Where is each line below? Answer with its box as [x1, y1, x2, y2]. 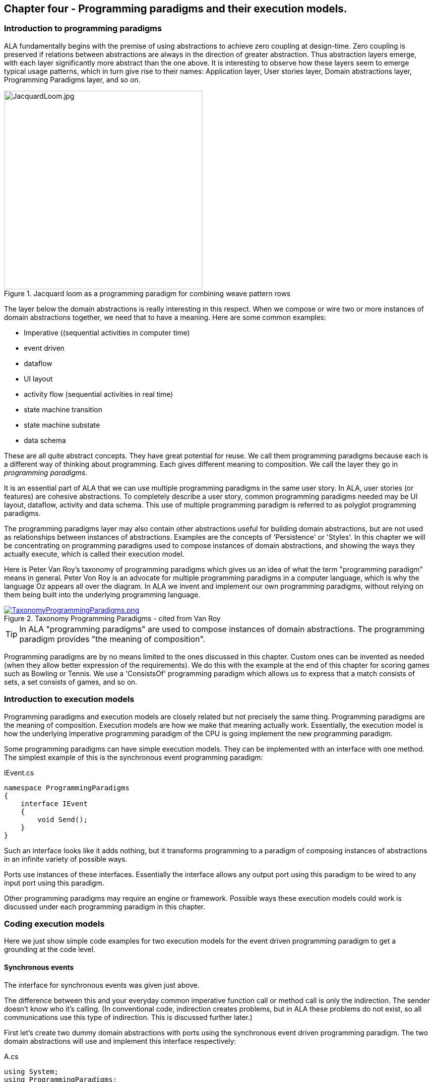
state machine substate [24, 420, 100, 429]
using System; [4, 1067, 59, 1076]
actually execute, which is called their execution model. [4, 549, 185, 558]
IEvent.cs [4, 768, 34, 777]
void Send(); [37, 815, 88, 824]
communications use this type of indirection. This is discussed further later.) [4, 1013, 252, 1021]
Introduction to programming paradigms [4, 23, 162, 34]
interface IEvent [20, 799, 88, 808]
